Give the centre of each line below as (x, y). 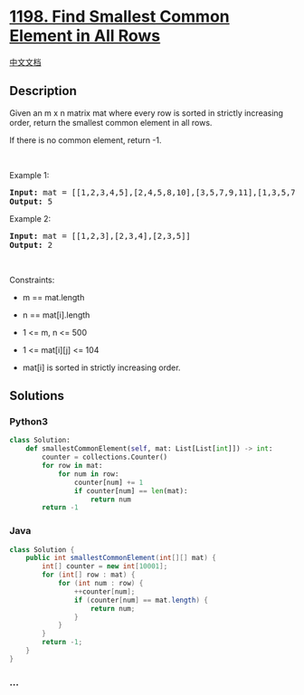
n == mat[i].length (56, 315)
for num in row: (88, 474)
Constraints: (32, 280)
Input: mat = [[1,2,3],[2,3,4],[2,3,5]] (100, 236)
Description (43, 91)
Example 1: (29, 175)
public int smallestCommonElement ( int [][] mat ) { (121, 558)
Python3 (28, 422)
